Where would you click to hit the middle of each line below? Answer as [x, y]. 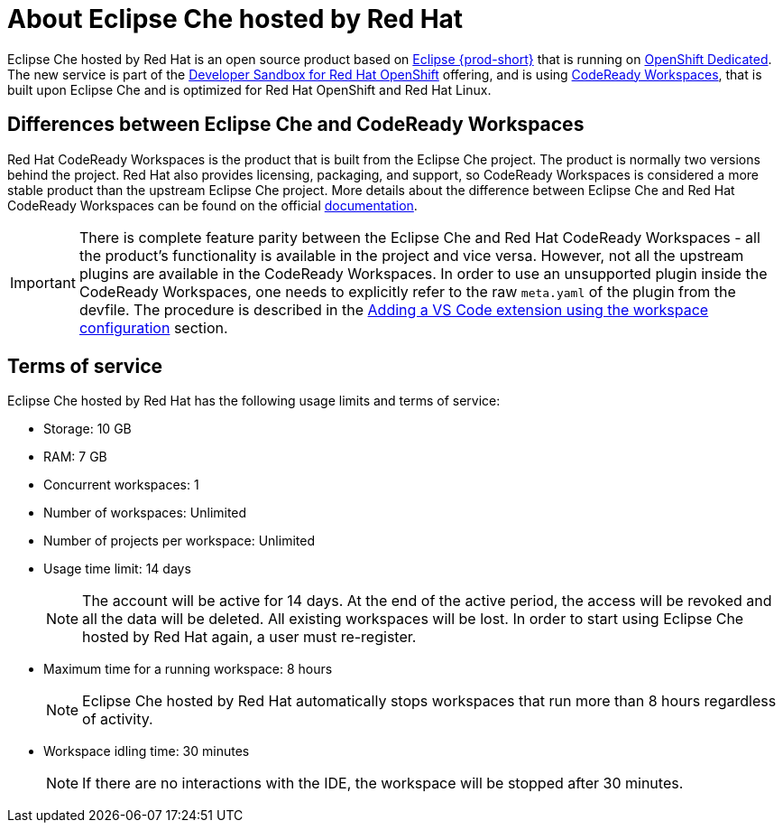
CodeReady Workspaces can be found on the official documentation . [212, 205]
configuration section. [153, 327]
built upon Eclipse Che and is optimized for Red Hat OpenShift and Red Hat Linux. [249, 89]
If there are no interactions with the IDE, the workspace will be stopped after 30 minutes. [383, 783]
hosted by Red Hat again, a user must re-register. [249, 637]
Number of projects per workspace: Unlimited [179, 541]
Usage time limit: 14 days [117, 569]
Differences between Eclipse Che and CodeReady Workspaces [296, 125]
